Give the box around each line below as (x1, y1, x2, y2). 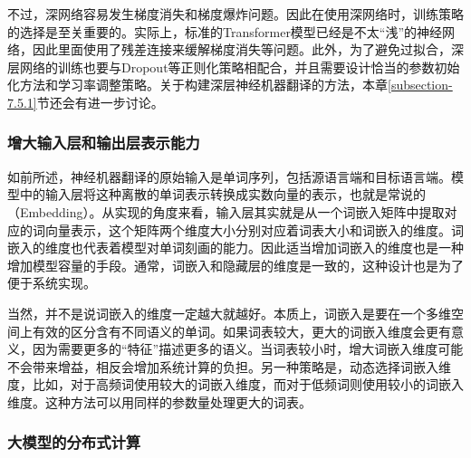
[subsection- (388, 75, 453, 94)
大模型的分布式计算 (7, 431, 141, 453)
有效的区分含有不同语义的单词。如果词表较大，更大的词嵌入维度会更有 (32, 321, 451, 340)
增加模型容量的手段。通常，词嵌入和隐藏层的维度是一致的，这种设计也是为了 (7, 255, 464, 274)
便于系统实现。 (7, 273, 96, 292)
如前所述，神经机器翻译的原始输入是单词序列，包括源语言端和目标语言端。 (7, 167, 451, 186)
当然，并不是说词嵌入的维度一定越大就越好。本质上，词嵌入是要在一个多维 (7, 303, 451, 322)
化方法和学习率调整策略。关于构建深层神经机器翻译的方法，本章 (7, 75, 388, 94)
